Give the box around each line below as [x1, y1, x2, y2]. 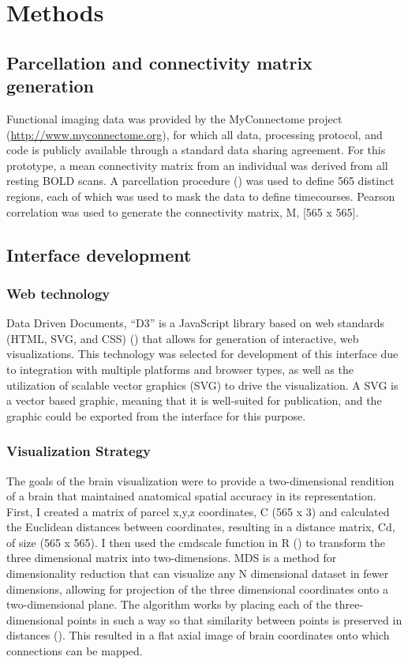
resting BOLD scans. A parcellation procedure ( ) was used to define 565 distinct [6, 172, 395, 189]
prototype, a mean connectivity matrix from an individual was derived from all [6, 157, 388, 173]
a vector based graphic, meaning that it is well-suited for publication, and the [6, 392, 382, 409]
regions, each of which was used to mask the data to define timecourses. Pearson [6, 187, 395, 204]
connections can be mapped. [6, 643, 143, 659]
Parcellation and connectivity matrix [6, 50, 313, 74]
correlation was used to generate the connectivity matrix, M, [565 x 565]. [6, 203, 359, 220]
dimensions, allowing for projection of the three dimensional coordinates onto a [6, 580, 388, 597]
